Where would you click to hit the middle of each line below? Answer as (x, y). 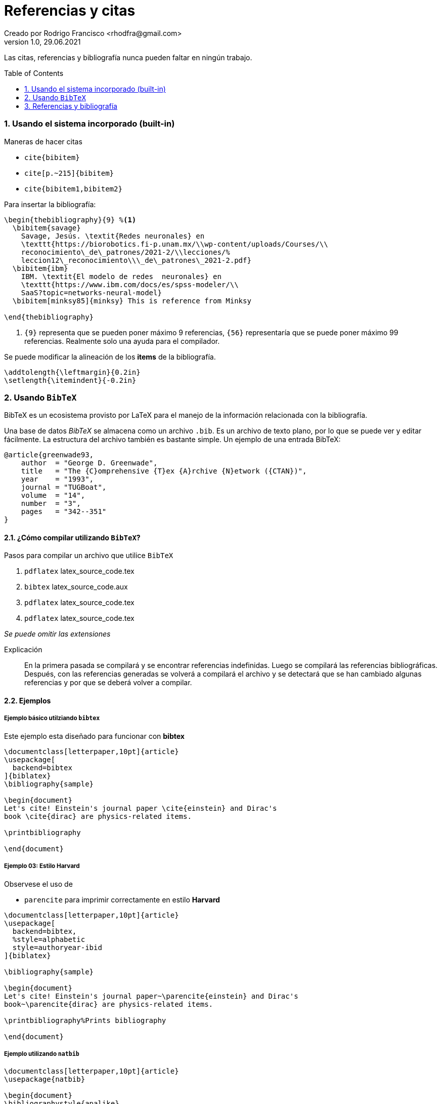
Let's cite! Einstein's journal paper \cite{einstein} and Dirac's (141, 808)
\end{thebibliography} (49, 317)
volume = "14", (53, 496)
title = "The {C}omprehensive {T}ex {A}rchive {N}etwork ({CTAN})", (164, 471)
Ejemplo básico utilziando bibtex (52, 718)
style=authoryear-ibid (57, 947)
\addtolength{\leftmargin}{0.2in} (72, 372)
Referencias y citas (70, 11)
